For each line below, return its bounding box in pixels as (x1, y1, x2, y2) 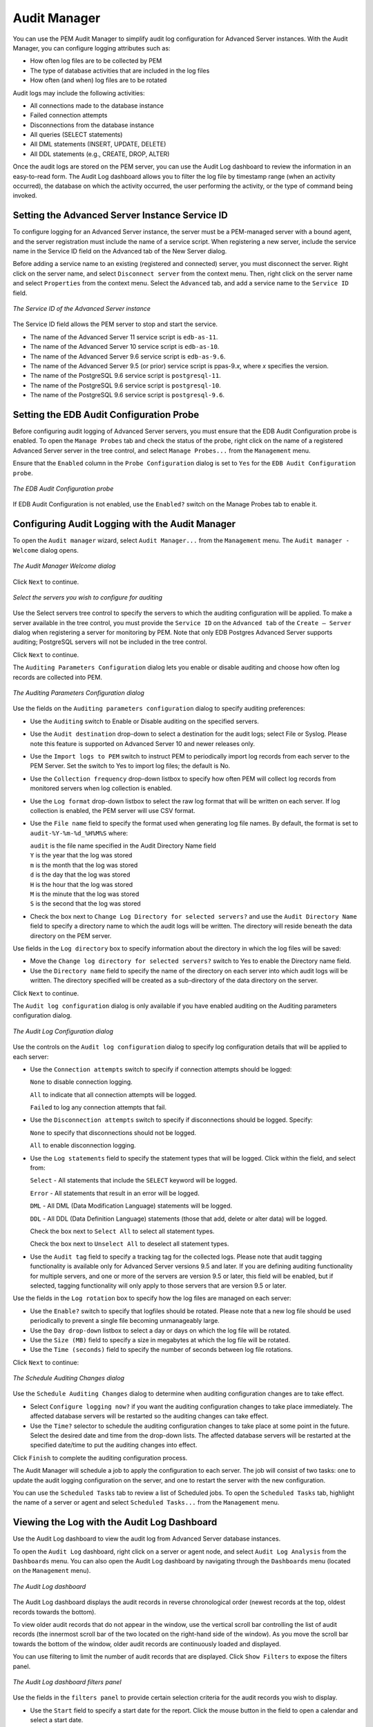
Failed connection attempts (30, 111, 108, 120)
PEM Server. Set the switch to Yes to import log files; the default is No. (30, 762, 231, 770)
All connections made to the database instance (30, 101, 164, 110)
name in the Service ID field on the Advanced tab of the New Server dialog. (12, 247, 227, 256)
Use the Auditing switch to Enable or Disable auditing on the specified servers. (30, 717, 259, 725)
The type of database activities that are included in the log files (30, 66, 210, 75)
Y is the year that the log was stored (30, 851, 133, 859)
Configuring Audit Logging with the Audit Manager (12, 518, 236, 530)
